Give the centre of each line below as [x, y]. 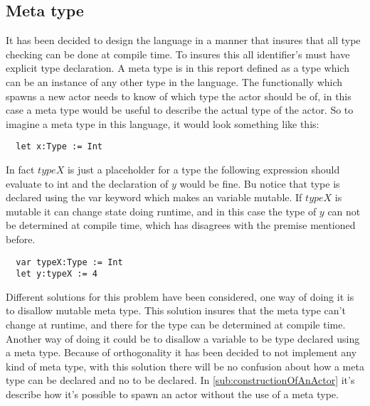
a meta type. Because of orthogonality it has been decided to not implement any [181, 352]
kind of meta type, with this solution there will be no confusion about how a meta [185, 366]
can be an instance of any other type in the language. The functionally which [174, 81]
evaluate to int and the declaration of [87, 183]
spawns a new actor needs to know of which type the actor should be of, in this [179, 96]
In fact [20, 170]
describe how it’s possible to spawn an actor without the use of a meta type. [172, 394]
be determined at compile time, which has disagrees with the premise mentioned [181, 225]
